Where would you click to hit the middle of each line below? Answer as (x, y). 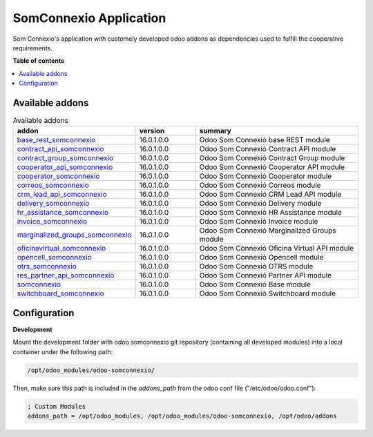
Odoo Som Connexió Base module (255, 284)
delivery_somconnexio (53, 204)
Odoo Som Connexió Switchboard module (268, 293)
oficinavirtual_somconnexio (61, 249)
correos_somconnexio (53, 185)
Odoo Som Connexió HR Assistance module (270, 213)
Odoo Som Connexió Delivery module (260, 204)
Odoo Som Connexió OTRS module (256, 266)
